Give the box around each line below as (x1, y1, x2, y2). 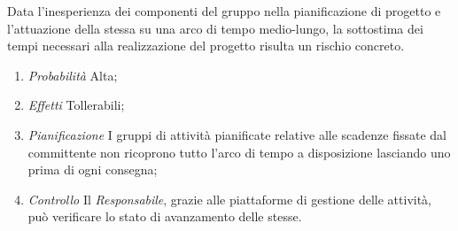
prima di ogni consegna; (27, 160, 158, 179)
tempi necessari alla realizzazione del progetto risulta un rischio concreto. (7, 36, 405, 55)
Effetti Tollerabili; (27, 96, 125, 114)
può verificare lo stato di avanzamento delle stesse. (27, 207, 302, 226)
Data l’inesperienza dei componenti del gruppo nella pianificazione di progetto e (7, 2, 441, 19)
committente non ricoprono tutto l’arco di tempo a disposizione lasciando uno (27, 142, 451, 161)
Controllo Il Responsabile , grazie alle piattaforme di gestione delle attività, (27, 189, 432, 208)
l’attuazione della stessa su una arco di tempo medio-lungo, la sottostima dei (7, 19, 423, 37)
